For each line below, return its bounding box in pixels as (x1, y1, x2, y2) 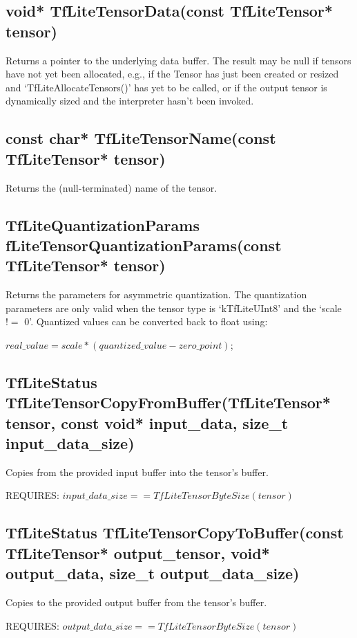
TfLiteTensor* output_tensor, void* (6, 542, 270, 563)
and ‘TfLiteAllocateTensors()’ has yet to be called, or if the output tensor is (6, 80, 327, 94)
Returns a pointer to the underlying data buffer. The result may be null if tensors (6, 53, 351, 67)
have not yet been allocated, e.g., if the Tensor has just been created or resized (6, 66, 339, 81)
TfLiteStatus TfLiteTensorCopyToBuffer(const (6, 522, 344, 543)
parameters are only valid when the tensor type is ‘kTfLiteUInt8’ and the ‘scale (6, 300, 342, 315)
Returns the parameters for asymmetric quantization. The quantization (6, 287, 307, 302)
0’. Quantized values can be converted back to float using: (24, 314, 268, 329)
